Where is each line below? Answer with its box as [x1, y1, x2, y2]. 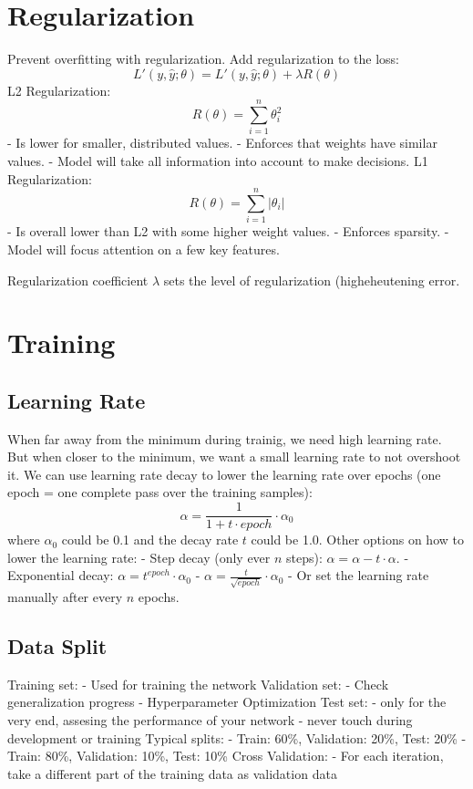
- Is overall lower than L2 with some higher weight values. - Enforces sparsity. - [7, 222, 449, 241]
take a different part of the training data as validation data [7, 763, 337, 783]
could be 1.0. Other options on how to [251, 530, 464, 549]
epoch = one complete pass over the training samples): [7, 483, 313, 502]
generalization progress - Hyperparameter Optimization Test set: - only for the [7, 692, 447, 711]
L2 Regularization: [7, 80, 111, 99]
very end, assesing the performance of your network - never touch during [7, 711, 413, 730]
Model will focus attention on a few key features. [7, 239, 280, 258]
